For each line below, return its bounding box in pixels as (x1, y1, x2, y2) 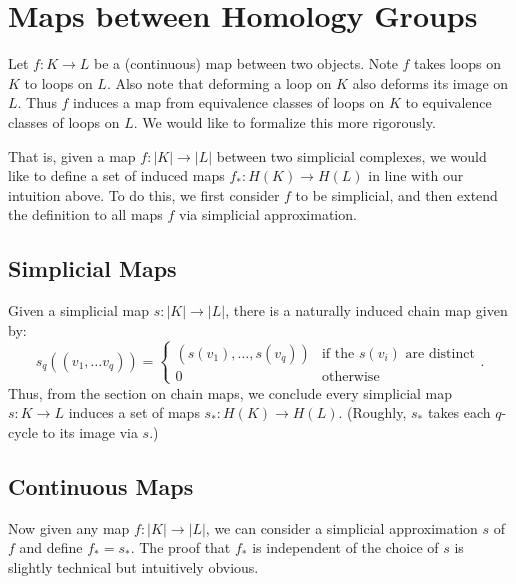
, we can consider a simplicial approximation (205, 517, 478, 538)
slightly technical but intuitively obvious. (8, 557, 259, 577)
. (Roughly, (338, 402, 407, 423)
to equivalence (405, 92, 492, 113)
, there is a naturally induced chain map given (225, 300, 508, 321)
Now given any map (8, 517, 130, 538)
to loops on (24, 72, 93, 93)
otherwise (321, 369, 380, 384)
